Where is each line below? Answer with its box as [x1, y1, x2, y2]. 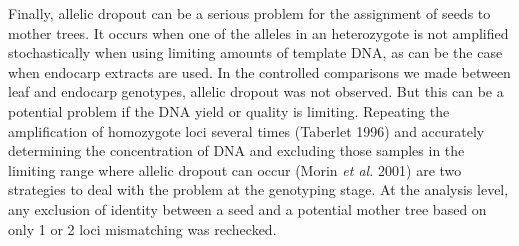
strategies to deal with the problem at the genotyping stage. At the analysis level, [8, 179, 509, 200]
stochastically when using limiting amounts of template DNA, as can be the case [8, 42, 503, 63]
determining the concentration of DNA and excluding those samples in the [8, 140, 465, 161]
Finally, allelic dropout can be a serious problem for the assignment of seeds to [8, 3, 491, 23]
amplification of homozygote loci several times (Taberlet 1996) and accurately [8, 120, 485, 141]
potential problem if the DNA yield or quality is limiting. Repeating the [8, 100, 450, 121]
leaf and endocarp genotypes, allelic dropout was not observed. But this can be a [8, 81, 504, 102]
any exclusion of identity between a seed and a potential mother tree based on [8, 198, 487, 219]
